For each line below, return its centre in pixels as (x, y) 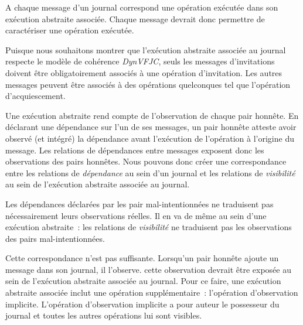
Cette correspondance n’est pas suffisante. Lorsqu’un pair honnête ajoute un (142, 258)
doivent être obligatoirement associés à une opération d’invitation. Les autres (144, 72)
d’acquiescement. (35, 96)
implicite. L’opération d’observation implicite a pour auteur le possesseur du (142, 304)
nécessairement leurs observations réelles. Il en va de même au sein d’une (136, 215)
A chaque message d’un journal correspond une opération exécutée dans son (142, 7)
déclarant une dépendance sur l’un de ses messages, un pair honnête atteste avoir (151, 127)
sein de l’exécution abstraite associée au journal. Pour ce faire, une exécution (143, 281)
